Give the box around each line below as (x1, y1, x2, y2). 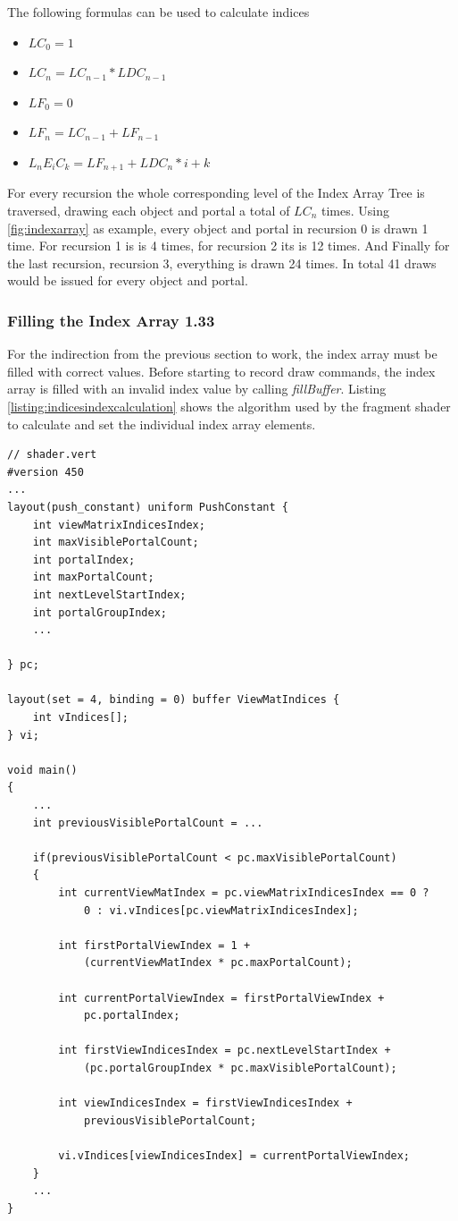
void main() (7, 763, 78, 776)
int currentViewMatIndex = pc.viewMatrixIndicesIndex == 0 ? (58, 886, 429, 900)
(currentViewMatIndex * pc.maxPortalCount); (83, 956, 353, 970)
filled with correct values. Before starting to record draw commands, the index (7, 361, 436, 380)
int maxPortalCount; (32, 571, 154, 584)
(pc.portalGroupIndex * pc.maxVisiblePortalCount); (83, 1061, 397, 1074)
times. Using (321, 201, 389, 220)
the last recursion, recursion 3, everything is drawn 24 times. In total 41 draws (7, 253, 437, 272)
